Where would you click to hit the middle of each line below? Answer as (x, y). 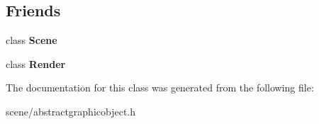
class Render (36, 63)
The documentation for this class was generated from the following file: (160, 88)
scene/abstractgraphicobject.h (71, 111)
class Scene (32, 40)
